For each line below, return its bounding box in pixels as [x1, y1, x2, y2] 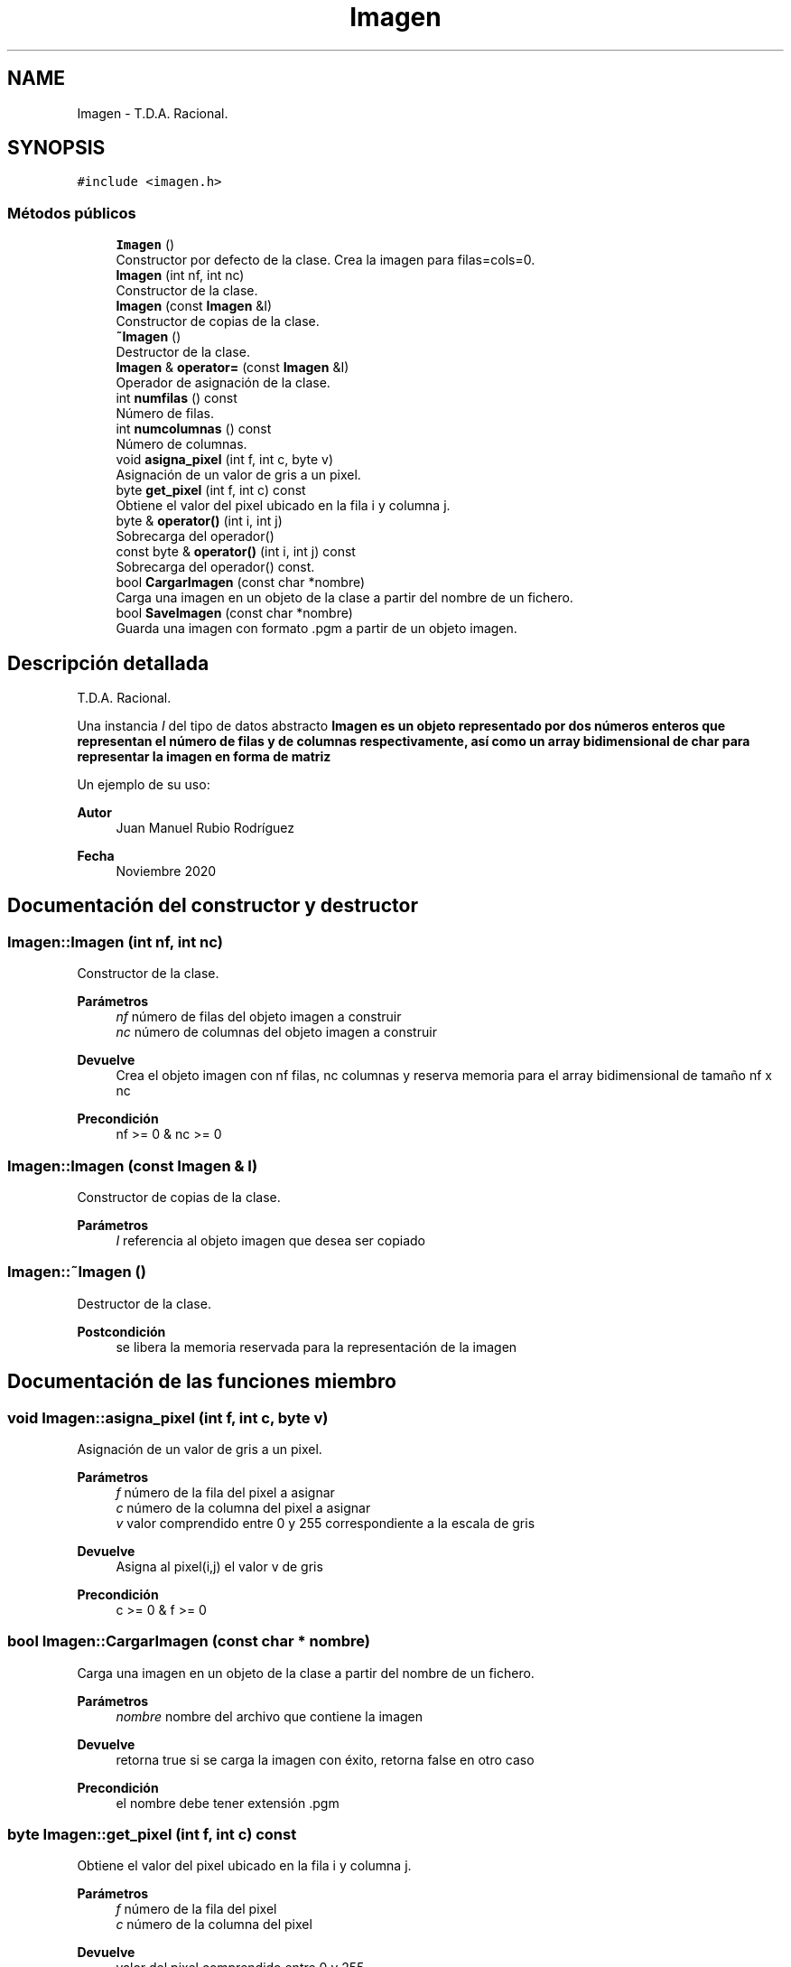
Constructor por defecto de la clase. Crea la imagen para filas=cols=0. [116, 252, 535, 268]
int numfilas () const [116, 390, 237, 406]
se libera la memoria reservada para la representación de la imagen [116, 1338, 517, 1355]
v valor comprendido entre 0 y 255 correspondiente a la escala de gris [116, 1515, 535, 1531]
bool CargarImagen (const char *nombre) [116, 574, 366, 591]
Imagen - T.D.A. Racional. [77, 105, 228, 121]
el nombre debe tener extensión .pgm [116, 1795, 340, 1811]
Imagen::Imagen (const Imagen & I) [7, 1156, 258, 1175]
